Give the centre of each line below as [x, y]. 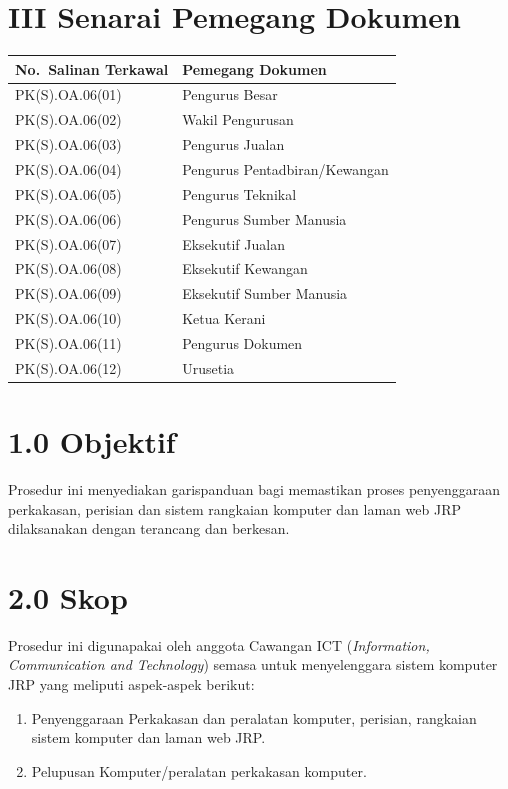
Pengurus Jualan [233, 144]
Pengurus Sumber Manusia [264, 218]
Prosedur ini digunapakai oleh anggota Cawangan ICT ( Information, [219, 644]
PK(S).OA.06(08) [68, 268]
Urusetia [208, 367]
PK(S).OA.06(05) [68, 193]
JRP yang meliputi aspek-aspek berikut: [131, 684]
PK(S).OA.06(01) [68, 94]
